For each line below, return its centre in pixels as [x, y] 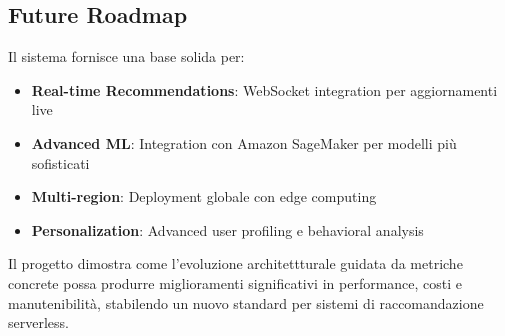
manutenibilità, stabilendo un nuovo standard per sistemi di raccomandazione [246, 302]
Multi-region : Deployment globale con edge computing [204, 196]
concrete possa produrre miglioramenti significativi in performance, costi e [235, 282]
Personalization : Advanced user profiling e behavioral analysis [227, 229]
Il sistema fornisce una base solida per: [126, 56]
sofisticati [60, 162]
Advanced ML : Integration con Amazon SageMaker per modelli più [244, 142]
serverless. [38, 322]
